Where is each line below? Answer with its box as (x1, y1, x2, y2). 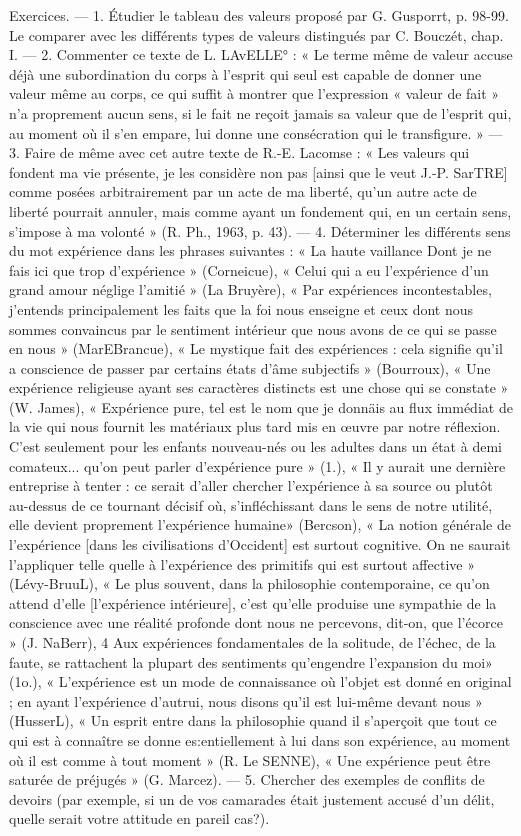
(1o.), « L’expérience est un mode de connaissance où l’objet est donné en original (9, 671, 512, 692)
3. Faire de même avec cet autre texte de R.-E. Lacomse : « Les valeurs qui (9, 142, 470, 163)
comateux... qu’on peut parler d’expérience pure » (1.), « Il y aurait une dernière (9, 455, 506, 476)
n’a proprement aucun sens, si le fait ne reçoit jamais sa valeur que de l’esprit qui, (9, 102, 512, 123)
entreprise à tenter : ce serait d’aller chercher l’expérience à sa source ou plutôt (9, 475, 493, 496)
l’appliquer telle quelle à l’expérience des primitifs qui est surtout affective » (9, 553, 475, 574)
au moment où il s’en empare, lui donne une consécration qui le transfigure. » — (9, 122, 503, 143)
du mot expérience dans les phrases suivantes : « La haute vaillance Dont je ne (9, 240, 492, 261)
